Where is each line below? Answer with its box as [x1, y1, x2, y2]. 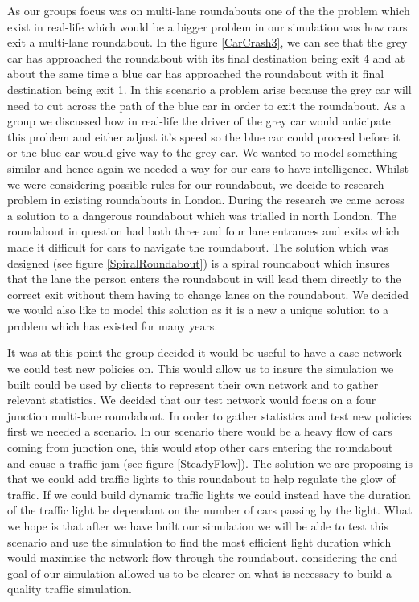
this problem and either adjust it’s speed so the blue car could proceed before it [7, 128, 401, 145]
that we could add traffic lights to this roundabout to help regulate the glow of [7, 470, 396, 487]
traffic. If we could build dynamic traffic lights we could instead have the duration [7, 485, 411, 502]
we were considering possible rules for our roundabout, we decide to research [7, 175, 384, 192]
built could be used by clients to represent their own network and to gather [7, 375, 379, 392]
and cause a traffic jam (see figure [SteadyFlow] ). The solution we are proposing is [7, 454, 413, 471]
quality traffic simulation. [7, 580, 132, 597]
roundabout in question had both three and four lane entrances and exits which [7, 223, 400, 240]
